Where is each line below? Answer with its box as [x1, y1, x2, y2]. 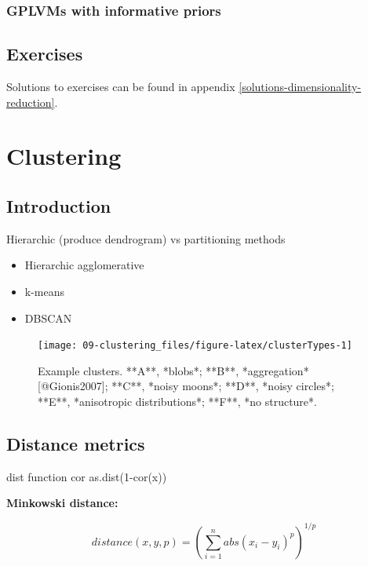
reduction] [6, 93, 55, 110]
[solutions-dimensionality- [239, 79, 362, 95]
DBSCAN [24, 309, 72, 326]
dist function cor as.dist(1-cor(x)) [6, 468, 167, 484]
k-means [24, 283, 65, 299]
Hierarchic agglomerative [24, 257, 144, 273]
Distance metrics [6, 432, 145, 456]
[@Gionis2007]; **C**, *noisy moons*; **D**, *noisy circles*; [38, 378, 334, 394]
